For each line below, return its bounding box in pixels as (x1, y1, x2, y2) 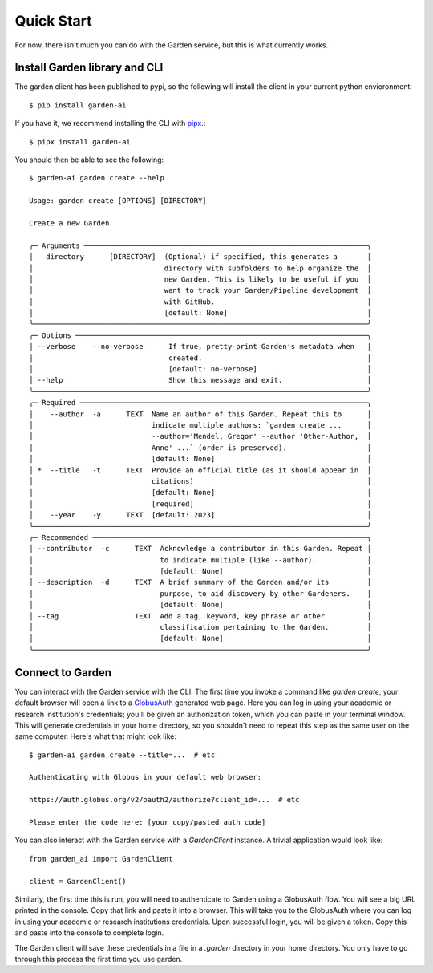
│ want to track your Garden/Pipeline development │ (29, 286, 372, 295)
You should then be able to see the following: (14, 155, 164, 164)
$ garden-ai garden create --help (29, 173, 164, 183)
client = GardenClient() (29, 877, 127, 886)
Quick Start (14, 12, 92, 30)
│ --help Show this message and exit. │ (29, 375, 372, 385)
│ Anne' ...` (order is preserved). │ (29, 443, 372, 452)
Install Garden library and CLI (14, 61, 164, 75)
